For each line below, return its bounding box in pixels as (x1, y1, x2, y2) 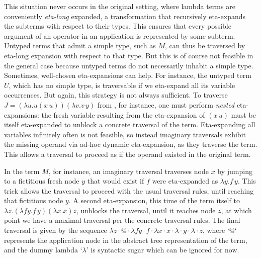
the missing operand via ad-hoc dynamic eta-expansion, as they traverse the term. (4, 139, 257, 149)
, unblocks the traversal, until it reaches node (76, 205, 216, 215)
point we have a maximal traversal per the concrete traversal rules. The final (4, 215, 240, 225)
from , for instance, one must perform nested (97, 99, 235, 110)
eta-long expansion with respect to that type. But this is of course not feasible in (4, 50, 253, 60)
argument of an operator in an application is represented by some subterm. (4, 30, 235, 41)
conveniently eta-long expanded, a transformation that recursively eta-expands (4, 11, 246, 21)
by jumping (217, 165, 252, 176)
